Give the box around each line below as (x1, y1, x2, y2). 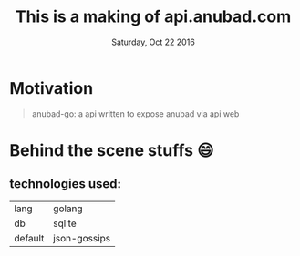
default (14, 231, 45, 244)
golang (53, 202, 84, 215)
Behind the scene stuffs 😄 (9, 139, 214, 160)
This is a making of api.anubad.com (15, 6, 292, 27)
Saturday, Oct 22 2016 (110, 36, 196, 47)
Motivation (9, 77, 94, 98)
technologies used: (9, 176, 121, 192)
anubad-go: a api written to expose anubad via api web (31, 108, 240, 119)
